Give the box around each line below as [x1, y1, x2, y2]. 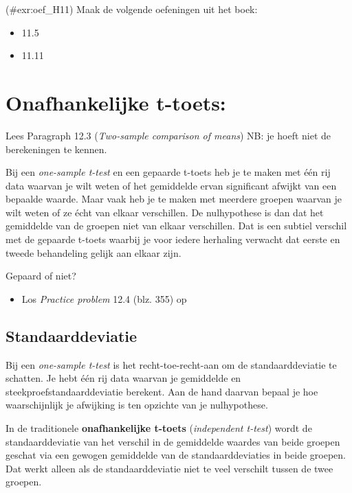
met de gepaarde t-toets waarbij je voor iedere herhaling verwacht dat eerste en [5, 232, 340, 246]
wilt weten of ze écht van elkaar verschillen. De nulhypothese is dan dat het [5, 205, 324, 219]
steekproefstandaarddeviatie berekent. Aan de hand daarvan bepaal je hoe [5, 384, 318, 398]
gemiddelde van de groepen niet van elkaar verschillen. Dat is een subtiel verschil [5, 218, 347, 233]
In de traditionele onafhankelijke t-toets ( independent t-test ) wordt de [5, 421, 312, 435]
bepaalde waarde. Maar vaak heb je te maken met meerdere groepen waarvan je [5, 192, 342, 206]
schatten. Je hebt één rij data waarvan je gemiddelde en [5, 371, 241, 385]
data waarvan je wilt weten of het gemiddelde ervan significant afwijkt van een [5, 178, 337, 192]
